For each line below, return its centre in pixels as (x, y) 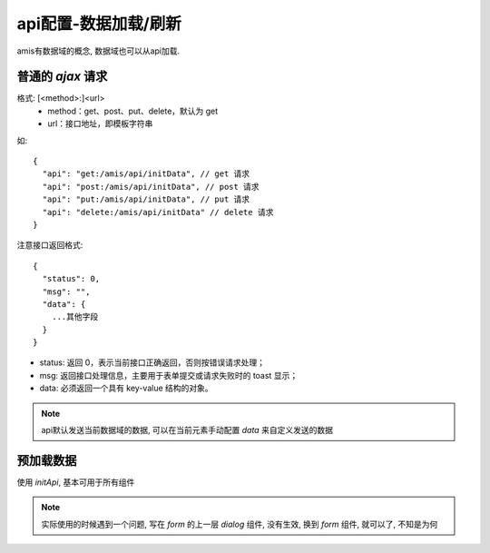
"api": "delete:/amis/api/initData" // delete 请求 (158, 212)
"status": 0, (71, 279)
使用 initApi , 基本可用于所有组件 (76, 482)
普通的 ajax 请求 (62, 77)
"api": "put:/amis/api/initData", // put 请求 (146, 199)
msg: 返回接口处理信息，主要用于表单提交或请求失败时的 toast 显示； (169, 375)
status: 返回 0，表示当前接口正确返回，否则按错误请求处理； (152, 362)
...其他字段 (75, 317)
